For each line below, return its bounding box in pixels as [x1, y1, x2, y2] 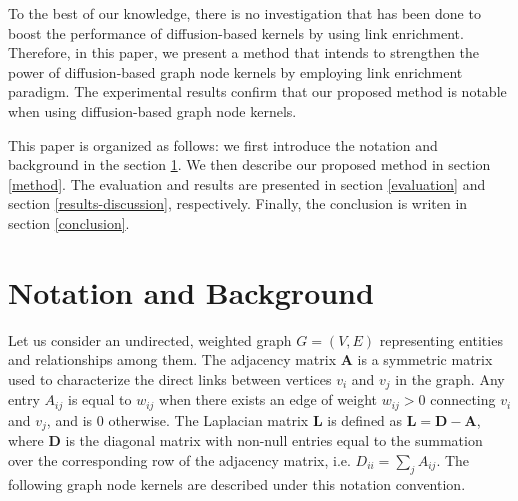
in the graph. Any [395, 368, 505, 389]
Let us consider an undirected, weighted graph [8, 329, 292, 350]
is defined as [327, 409, 403, 430]
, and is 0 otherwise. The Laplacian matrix [46, 409, 309, 430]
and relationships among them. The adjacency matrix [8, 349, 337, 370]
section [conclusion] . [8, 212, 130, 233]
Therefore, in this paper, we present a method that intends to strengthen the [8, 42, 480, 63]
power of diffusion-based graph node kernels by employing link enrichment [8, 61, 463, 82]
